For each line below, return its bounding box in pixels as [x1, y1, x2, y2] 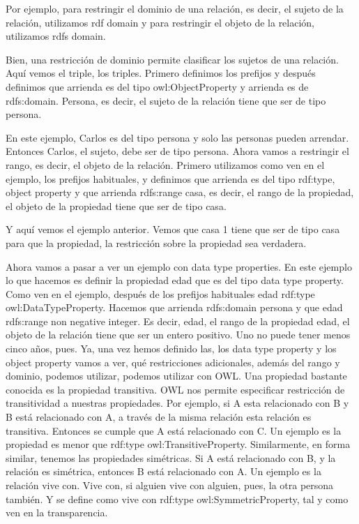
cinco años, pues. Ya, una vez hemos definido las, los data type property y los [6, 341, 337, 356]
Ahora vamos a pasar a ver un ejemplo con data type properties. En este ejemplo [6, 259, 352, 274]
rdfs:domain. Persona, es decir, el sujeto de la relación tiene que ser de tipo [6, 93, 326, 107]
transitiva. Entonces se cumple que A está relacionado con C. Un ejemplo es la [6, 423, 342, 437]
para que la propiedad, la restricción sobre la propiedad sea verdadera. [6, 235, 307, 250]
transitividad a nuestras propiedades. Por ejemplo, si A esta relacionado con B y [6, 396, 349, 410]
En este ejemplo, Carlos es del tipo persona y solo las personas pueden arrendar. [6, 130, 349, 144]
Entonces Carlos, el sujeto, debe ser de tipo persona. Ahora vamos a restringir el [6, 144, 349, 158]
